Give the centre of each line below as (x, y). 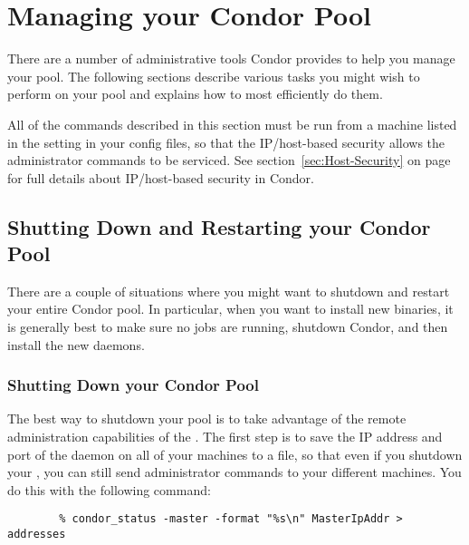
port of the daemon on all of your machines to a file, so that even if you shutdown (235, 454)
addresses (37, 535)
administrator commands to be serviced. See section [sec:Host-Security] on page (229, 160)
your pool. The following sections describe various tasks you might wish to (214, 76)
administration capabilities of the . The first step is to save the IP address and (225, 437)
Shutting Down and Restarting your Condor (219, 226)
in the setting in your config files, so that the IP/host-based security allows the (226, 142)
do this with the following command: (109, 489)
